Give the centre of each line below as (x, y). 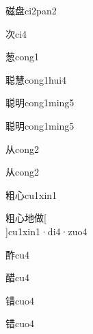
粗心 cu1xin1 (31, 194)
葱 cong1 (22, 57)
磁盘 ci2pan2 (31, 10)
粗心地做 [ (26, 218)
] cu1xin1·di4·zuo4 (46, 231)
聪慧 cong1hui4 (36, 79)
